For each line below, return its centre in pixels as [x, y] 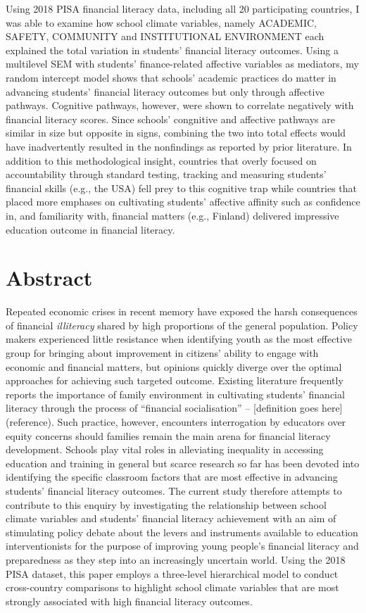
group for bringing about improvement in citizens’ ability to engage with [162, 353]
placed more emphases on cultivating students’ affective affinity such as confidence [183, 202]
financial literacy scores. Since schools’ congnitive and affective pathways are [170, 119]
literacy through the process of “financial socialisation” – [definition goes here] [174, 408]
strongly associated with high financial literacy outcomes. [129, 601]
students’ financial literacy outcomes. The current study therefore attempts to [174, 490]
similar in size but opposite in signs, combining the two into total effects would [176, 133]
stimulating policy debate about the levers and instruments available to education [182, 532]
